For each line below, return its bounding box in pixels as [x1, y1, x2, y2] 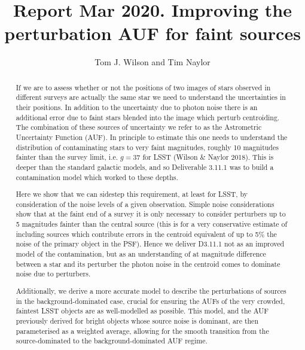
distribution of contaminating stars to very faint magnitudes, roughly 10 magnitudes [16, 142, 279, 152]
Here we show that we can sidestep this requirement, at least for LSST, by [16, 189, 248, 199]
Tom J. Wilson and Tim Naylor [94, 56, 211, 68]
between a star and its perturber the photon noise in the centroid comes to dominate [16, 258, 280, 269]
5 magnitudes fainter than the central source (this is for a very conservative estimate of [16, 219, 288, 229]
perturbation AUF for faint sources [4, 21, 301, 45]
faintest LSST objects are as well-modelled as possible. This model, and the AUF [16, 306, 269, 316]
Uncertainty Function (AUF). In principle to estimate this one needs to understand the [16, 132, 288, 142]
